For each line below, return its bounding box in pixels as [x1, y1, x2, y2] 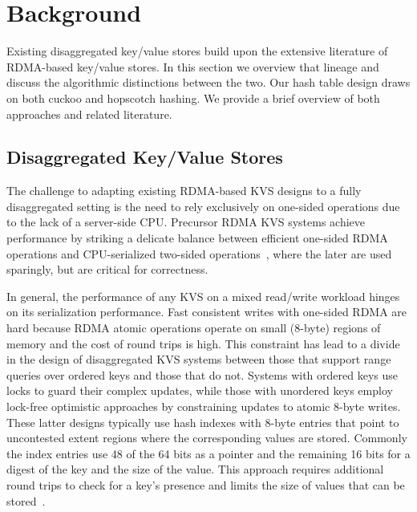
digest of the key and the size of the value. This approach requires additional [6, 461, 384, 477]
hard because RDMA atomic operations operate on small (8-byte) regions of [6, 319, 381, 336]
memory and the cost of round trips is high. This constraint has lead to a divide [6, 335, 400, 351]
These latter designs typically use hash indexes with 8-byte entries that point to [6, 413, 399, 430]
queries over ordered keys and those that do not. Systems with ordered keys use [6, 366, 399, 383]
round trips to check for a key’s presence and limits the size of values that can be [6, 476, 405, 493]
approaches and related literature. [6, 105, 172, 122]
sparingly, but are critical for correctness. [6, 261, 208, 278]
